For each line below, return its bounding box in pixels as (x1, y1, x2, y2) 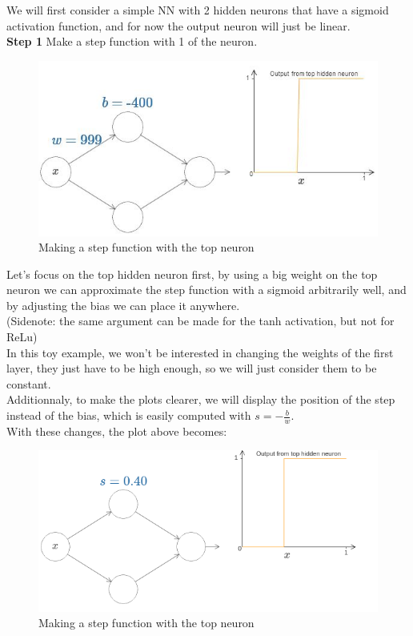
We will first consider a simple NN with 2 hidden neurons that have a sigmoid (6, 2, 389, 18)
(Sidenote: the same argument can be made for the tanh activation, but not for (6, 312, 395, 329)
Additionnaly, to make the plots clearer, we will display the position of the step (6, 391, 395, 408)
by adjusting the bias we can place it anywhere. (6, 296, 240, 313)
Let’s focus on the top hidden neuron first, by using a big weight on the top (6, 265, 378, 282)
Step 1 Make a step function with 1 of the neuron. (6, 33, 258, 50)
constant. (6, 375, 51, 392)
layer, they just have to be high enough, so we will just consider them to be (6, 360, 377, 376)
